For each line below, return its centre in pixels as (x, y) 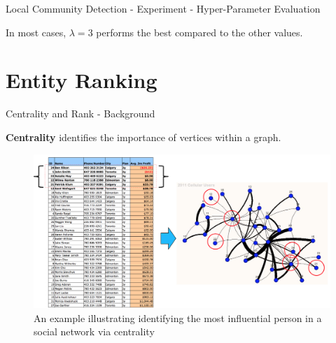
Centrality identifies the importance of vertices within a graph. (143, 137)
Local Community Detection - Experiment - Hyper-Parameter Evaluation (163, 8)
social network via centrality (94, 331)
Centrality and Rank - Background (80, 114)
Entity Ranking (82, 80)
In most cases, (36, 32)
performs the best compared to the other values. (199, 32)
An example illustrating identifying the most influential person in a (178, 318)
